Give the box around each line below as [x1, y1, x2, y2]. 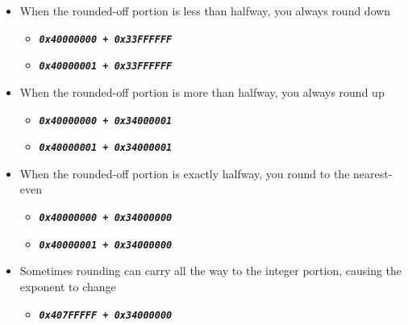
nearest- [353, 165, 393, 181]
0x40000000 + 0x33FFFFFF [39, 33, 173, 45]
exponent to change [19, 277, 116, 294]
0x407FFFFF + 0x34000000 [39, 309, 173, 321]
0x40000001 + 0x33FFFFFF [39, 60, 173, 73]
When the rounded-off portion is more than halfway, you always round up [19, 83, 385, 100]
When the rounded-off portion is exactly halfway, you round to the [19, 165, 350, 181]
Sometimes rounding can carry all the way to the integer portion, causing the [19, 262, 402, 279]
